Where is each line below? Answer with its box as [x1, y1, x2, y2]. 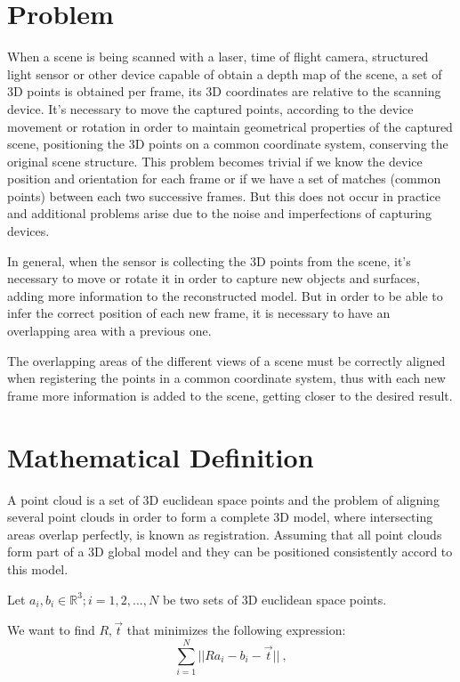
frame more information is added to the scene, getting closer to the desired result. [7, 386, 453, 404]
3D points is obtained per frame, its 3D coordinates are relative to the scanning [7, 82, 441, 101]
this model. [7, 559, 69, 578]
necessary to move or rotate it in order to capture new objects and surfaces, [7, 269, 420, 288]
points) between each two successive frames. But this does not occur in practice [7, 186, 440, 205]
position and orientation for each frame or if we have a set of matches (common [7, 169, 441, 188]
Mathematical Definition [7, 438, 314, 475]
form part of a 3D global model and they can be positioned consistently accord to [7, 542, 453, 561]
